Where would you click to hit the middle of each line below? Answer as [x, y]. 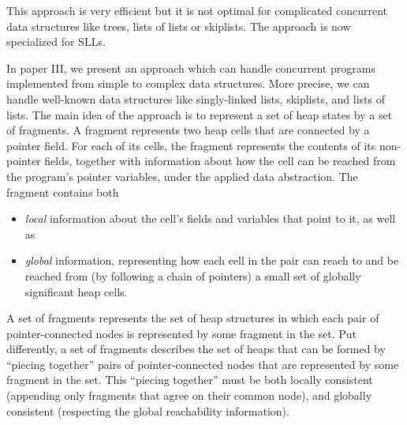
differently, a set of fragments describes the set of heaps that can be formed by [196, 349]
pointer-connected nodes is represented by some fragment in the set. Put [182, 333]
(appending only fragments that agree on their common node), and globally [189, 395]
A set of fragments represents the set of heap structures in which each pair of [193, 318]
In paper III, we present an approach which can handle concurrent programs [191, 68]
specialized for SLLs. [56, 41]
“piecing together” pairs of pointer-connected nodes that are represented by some [203, 364]
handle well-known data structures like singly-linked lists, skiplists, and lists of [196, 98]
